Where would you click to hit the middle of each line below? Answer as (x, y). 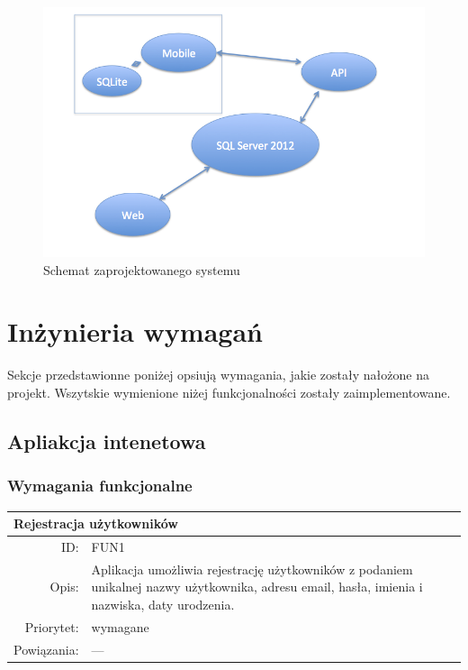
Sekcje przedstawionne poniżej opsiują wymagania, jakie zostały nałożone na (218, 375)
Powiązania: (46, 649)
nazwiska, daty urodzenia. (163, 604)
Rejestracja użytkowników (96, 523)
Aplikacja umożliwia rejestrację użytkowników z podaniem (252, 569)
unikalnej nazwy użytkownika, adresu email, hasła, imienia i (257, 587)
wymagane (120, 626)
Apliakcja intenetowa (107, 441)
